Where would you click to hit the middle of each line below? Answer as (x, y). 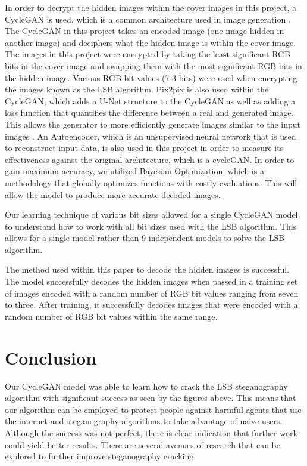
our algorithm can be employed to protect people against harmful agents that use (153, 409)
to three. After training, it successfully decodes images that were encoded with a (151, 305)
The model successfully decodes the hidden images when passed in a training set (151, 281)
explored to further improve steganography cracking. (101, 456)
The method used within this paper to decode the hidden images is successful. (147, 269)
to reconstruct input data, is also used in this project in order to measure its (144, 148)
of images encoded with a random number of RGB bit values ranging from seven (152, 293)
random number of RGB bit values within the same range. (111, 316)
